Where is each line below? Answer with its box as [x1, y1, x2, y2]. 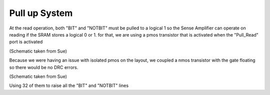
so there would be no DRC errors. [9, 64, 78, 70]
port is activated [9, 39, 43, 45]
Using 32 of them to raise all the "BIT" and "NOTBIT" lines [9, 82, 129, 88]
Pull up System [9, 7, 73, 18]
